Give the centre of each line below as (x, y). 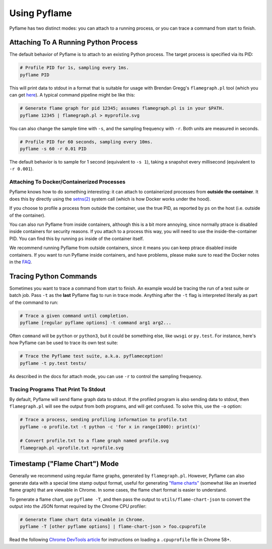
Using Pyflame (41, 13)
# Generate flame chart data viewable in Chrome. (82, 519)
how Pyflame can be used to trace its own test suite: (64, 343)
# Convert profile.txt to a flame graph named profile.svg (94, 441)
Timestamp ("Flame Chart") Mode (64, 464)
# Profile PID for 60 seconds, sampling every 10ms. (86, 142)
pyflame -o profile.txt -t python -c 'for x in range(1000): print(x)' (110, 427)
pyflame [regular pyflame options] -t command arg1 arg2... (96, 323)
